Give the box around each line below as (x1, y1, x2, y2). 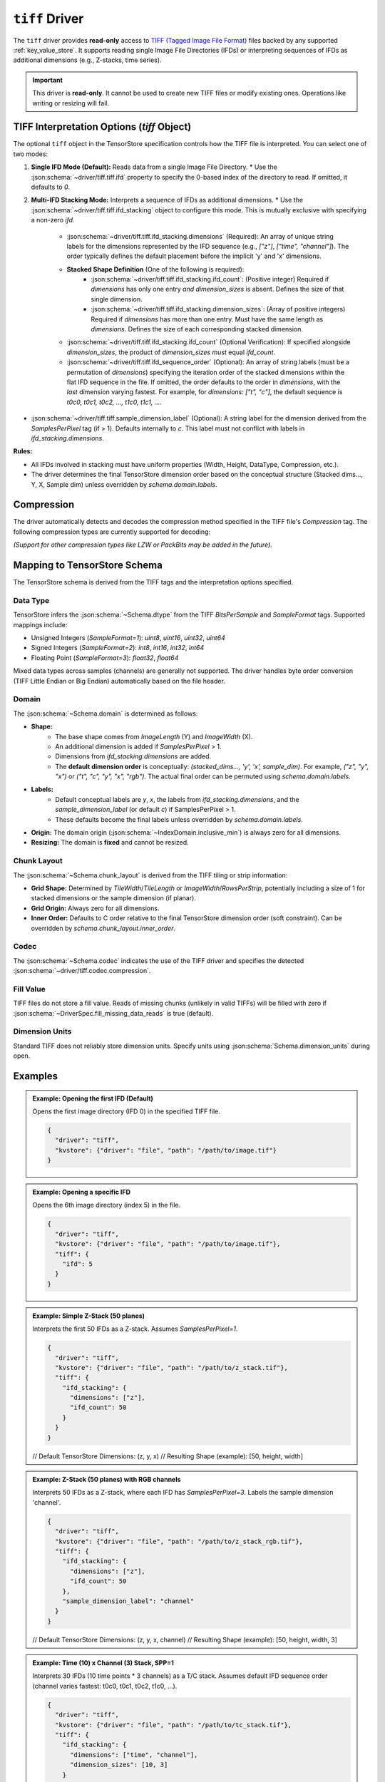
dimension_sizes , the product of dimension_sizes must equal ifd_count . (66, 348, 276, 356)
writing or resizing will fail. (32, 98, 110, 107)
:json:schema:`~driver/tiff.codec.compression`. (13, 967, 151, 975)
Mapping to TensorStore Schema (13, 560, 163, 572)
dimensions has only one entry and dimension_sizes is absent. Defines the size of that (91, 285, 344, 294)
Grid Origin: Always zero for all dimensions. (31, 904, 160, 912)
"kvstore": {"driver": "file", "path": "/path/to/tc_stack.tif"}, (54, 1721, 292, 1729)
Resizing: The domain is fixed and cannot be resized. (31, 838, 189, 847)
